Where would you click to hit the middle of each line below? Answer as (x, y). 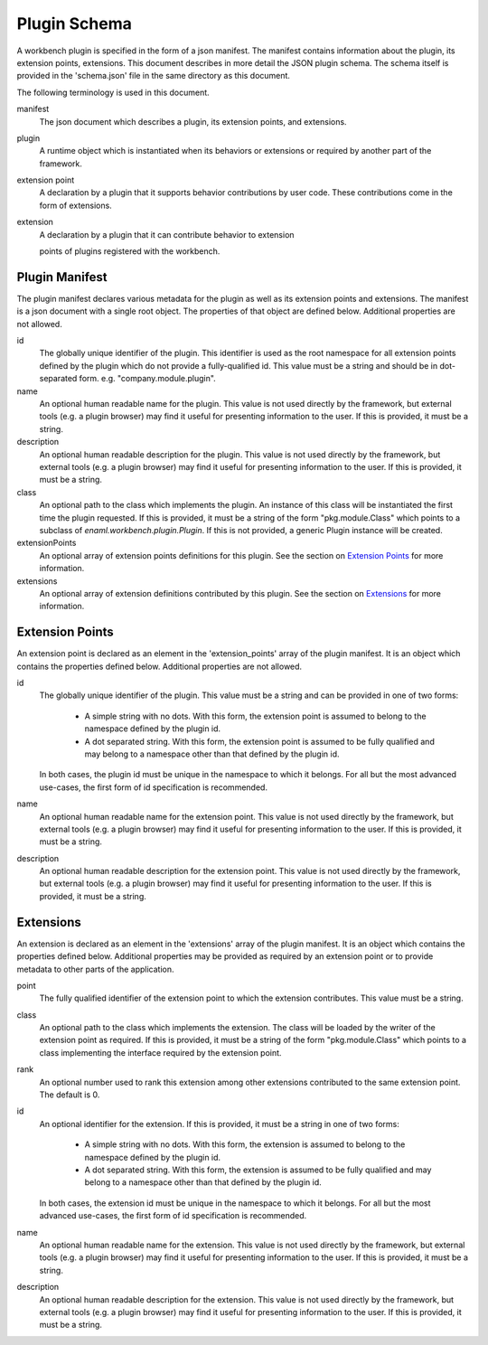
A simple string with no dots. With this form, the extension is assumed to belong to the (245, 1144)
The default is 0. (70, 1095)
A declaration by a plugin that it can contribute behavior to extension (167, 234)
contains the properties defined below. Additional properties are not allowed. (160, 666)
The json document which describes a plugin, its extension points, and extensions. (193, 121)
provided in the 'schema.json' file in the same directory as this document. (154, 76)
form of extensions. (75, 205)
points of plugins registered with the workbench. (130, 251)
